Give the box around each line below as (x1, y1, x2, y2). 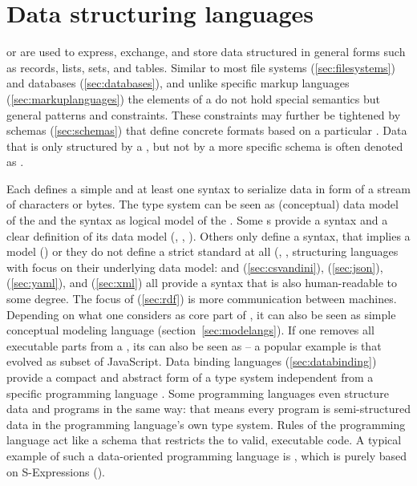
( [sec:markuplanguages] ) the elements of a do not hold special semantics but (6, 90, 380, 107)
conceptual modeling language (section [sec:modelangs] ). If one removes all (6, 322, 374, 338)
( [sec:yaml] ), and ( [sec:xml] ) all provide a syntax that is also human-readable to (6, 274, 397, 291)
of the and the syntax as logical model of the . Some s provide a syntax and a (6, 212, 388, 229)
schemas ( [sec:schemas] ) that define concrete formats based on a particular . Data (6, 122, 407, 139)
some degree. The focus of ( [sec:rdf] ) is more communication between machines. (6, 290, 397, 307)
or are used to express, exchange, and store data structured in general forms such (6, 43, 406, 60)
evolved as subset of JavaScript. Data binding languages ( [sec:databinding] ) (6, 353, 377, 370)
